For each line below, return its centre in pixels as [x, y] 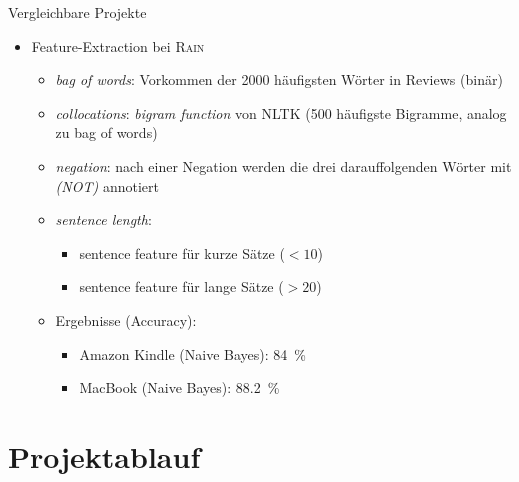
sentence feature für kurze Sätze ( [182, 252]
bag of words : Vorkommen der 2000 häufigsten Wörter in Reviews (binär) [279, 79]
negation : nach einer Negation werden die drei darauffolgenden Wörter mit [283, 165]
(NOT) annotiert [107, 185]
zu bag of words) [106, 132]
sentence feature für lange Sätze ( [181, 286]
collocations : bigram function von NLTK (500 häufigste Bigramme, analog [281, 112]
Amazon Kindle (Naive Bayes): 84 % [192, 353]
